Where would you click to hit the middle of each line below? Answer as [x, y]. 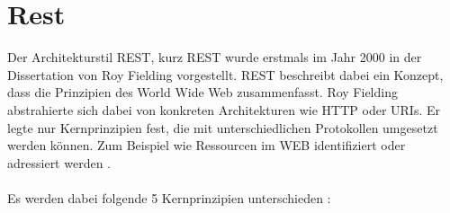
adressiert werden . [59, 162]
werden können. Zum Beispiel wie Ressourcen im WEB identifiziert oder [207, 145]
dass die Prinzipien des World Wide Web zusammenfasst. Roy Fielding [202, 92]
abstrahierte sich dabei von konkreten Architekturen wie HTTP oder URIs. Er [224, 109]
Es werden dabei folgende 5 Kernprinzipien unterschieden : [169, 197]
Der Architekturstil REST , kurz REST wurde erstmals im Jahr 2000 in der [215, 57]
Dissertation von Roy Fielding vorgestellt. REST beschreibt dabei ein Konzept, [225, 74]
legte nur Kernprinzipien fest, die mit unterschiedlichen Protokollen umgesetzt [223, 127]
